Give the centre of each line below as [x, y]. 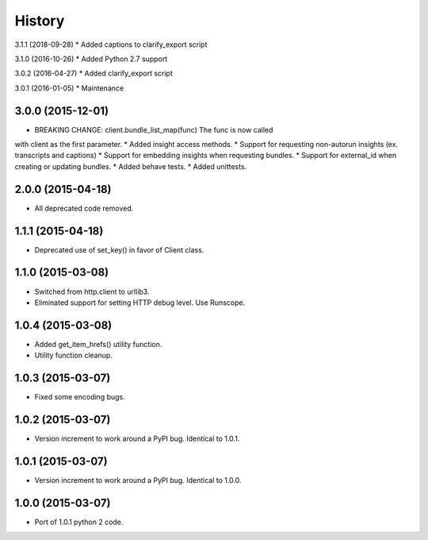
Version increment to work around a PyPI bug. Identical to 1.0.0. [138, 480]
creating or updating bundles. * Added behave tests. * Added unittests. [131, 166]
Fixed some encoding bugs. [80, 397]
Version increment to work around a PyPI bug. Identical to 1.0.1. [137, 439]
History [40, 21]
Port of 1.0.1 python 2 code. [79, 522]
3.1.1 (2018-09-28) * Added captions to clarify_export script [111, 44]
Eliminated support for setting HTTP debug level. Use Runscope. [140, 303]
